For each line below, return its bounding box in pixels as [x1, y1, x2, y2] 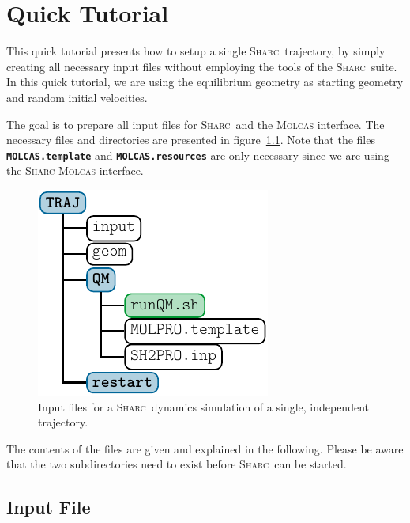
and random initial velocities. [6, 89, 148, 105]
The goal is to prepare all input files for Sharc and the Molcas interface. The [6, 116, 385, 132]
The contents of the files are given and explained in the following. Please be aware [6, 440, 404, 457]
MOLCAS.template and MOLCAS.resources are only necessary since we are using [6, 146, 389, 163]
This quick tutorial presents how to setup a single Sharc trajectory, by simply [6, 43, 386, 59]
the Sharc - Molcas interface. [6, 162, 144, 179]
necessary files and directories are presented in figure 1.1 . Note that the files [6, 131, 375, 148]
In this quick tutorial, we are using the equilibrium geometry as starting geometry [6, 74, 404, 90]
